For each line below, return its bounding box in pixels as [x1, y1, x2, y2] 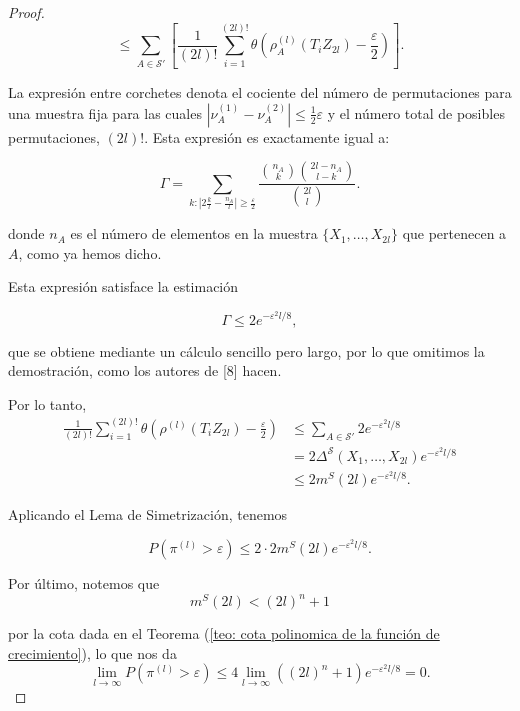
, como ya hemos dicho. [18, 242, 162, 263]
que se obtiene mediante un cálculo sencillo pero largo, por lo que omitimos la [8, 340, 485, 361]
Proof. [8, 2, 45, 22]
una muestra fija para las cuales [8, 102, 202, 123]
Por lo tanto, [8, 393, 87, 414]
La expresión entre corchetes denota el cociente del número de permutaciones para [8, 82, 512, 103]
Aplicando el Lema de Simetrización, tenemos [8, 504, 288, 525]
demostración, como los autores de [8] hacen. [8, 360, 282, 381]
